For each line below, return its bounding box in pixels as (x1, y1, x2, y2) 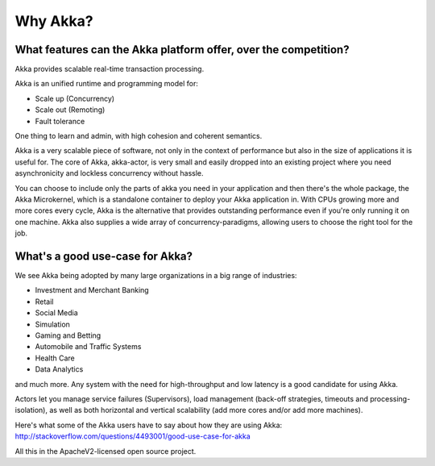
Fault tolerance (35, 116, 85, 126)
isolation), (14, 406, 48, 415)
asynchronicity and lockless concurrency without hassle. (14, 169, 205, 178)
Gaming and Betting (35, 331, 101, 340)
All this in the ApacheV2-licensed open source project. (14, 446, 197, 456)
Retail (35, 297, 54, 306)
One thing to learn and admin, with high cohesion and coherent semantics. (14, 131, 263, 141)
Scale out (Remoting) (35, 105, 106, 114)
